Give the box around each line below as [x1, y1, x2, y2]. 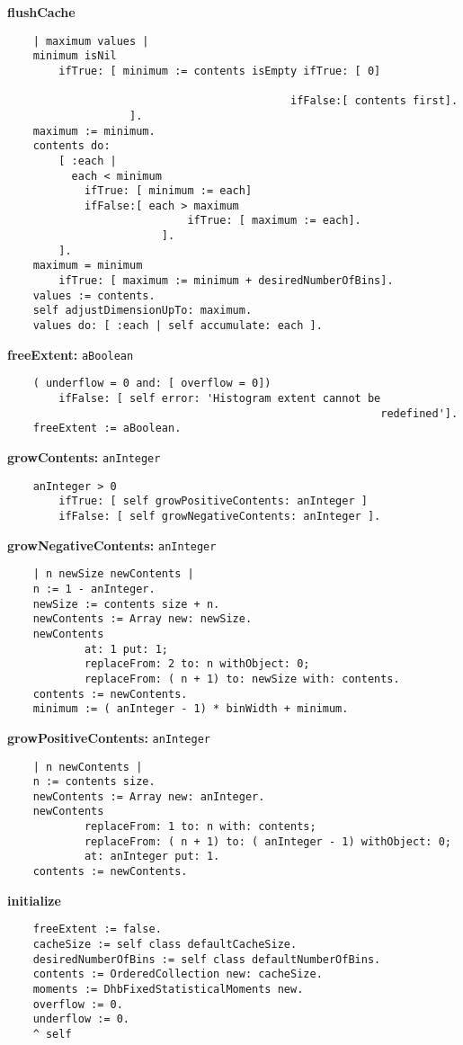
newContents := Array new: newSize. [32, 612, 253, 626]
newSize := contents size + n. [32, 597, 220, 611]
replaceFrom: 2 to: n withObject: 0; [84, 657, 310, 671]
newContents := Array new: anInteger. [32, 790, 265, 803]
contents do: [32, 139, 111, 153]
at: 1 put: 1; [84, 642, 168, 656]
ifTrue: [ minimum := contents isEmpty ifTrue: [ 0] [58, 64, 381, 77]
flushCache [7, 3, 76, 21]
